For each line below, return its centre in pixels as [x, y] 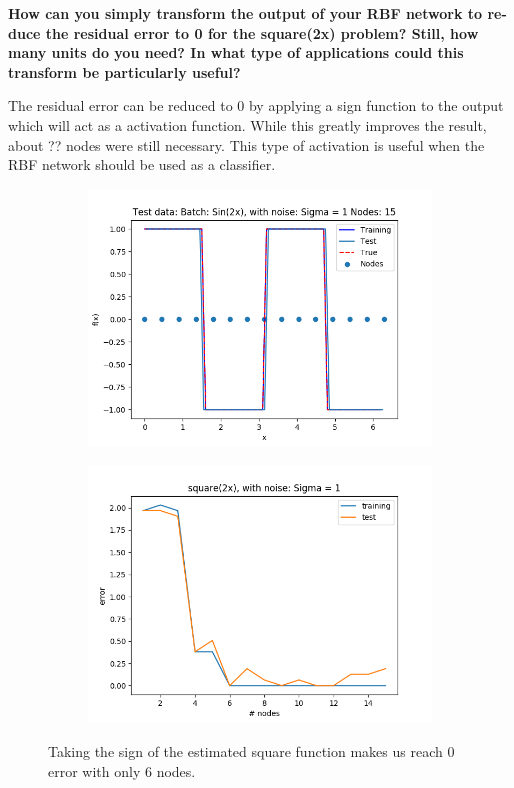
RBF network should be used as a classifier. [142, 164]
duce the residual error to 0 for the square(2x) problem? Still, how [243, 32]
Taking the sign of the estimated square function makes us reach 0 [251, 750]
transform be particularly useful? [124, 71]
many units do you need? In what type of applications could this [236, 52]
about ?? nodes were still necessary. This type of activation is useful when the [246, 144]
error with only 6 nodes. [122, 770]
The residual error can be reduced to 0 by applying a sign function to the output [256, 105]
